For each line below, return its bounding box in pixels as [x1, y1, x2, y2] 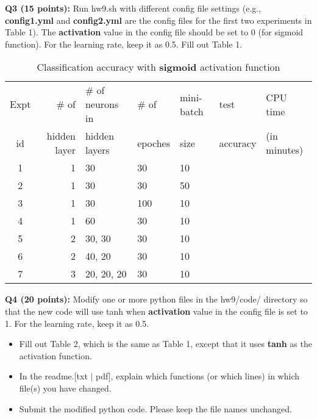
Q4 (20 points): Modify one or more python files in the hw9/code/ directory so [5, 293, 308, 306]
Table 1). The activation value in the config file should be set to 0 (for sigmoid [5, 26, 304, 38]
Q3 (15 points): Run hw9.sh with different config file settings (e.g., [5, 2, 262, 14]
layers [85, 143, 110, 157]
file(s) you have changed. [19, 381, 112, 394]
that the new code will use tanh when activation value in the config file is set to [5, 304, 308, 317]
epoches [137, 135, 171, 150]
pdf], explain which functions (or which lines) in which [96, 370, 299, 382]
